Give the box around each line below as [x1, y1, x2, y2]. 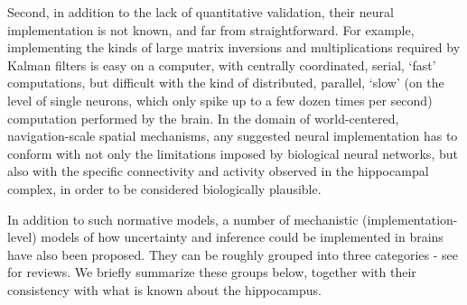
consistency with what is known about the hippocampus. [7, 280, 322, 299]
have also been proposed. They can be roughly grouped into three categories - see [7, 245, 459, 263]
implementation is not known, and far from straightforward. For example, [7, 20, 415, 39]
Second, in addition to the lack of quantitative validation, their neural [7, 3, 394, 21]
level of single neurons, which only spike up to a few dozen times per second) [7, 90, 433, 109]
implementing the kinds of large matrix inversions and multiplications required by [7, 38, 461, 57]
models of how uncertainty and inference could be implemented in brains [41, 227, 444, 246]
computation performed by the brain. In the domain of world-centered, [7, 108, 399, 127]
